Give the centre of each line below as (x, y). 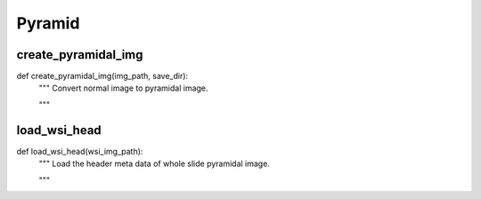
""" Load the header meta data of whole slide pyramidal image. (155, 163)
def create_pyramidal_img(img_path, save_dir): (102, 76)
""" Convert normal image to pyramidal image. (123, 88)
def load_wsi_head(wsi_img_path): (80, 151)
